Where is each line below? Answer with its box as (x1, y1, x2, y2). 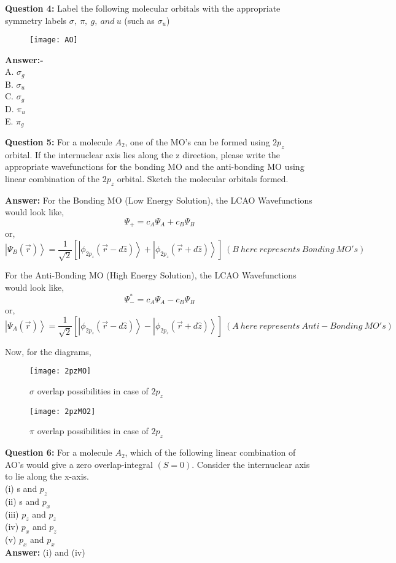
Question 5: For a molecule (5, 135, 112, 148)
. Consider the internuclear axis (192, 458, 310, 470)
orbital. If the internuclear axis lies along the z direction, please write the (5, 148, 281, 161)
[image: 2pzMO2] (29, 407, 96, 416)
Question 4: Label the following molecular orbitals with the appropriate (5, 2, 281, 14)
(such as (124, 13, 155, 26)
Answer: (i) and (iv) (5, 545, 85, 558)
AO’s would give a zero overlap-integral (5, 458, 153, 470)
